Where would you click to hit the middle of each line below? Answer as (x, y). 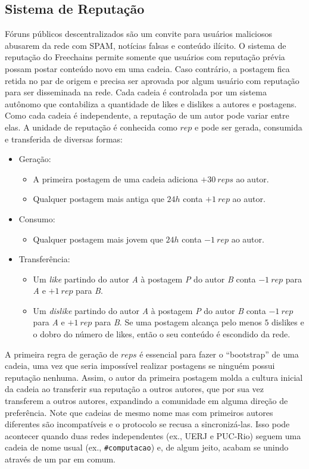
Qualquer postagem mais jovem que (98, 239)
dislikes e (288, 322)
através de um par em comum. (60, 459)
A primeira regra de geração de (62, 354)
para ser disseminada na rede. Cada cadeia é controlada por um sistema (136, 92)
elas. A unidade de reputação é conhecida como (91, 127)
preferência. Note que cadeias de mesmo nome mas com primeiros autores (139, 412)
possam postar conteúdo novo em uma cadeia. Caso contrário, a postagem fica (147, 68)
